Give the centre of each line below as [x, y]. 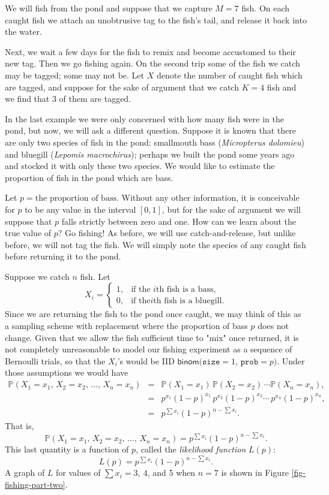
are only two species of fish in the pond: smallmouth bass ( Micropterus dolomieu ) [155, 142]
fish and [282, 87]
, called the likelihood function [191, 449]
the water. [23, 31]
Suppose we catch [37, 276]
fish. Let [95, 276]
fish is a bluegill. [194, 301]
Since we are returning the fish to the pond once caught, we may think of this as [153, 314]
